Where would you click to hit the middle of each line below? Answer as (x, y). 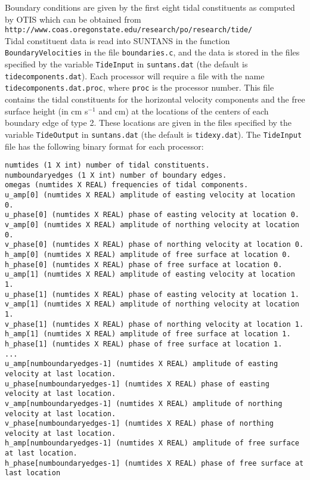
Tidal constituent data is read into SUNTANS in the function (117, 40)
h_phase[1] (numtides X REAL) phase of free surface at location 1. (144, 344)
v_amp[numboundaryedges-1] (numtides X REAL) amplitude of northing (144, 403)
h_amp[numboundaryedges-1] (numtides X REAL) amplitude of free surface (152, 443)
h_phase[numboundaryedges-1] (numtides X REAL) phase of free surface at (154, 463)
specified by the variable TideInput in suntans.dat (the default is (126, 64)
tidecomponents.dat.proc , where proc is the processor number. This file (139, 87)
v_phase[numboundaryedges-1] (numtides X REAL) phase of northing (139, 424)
